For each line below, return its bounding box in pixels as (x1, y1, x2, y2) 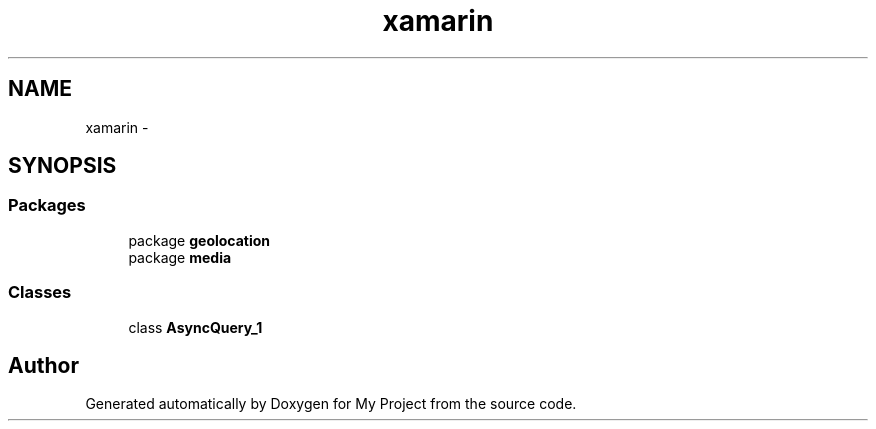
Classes (8, 282, 72, 303)
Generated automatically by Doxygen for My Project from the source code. (85, 395, 577, 413)
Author (8, 352, 79, 378)
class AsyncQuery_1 (128, 318, 263, 336)
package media (128, 248, 232, 266)
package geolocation (128, 231, 271, 249)
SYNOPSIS (8, 153, 117, 179)
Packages (8, 195, 86, 216)
